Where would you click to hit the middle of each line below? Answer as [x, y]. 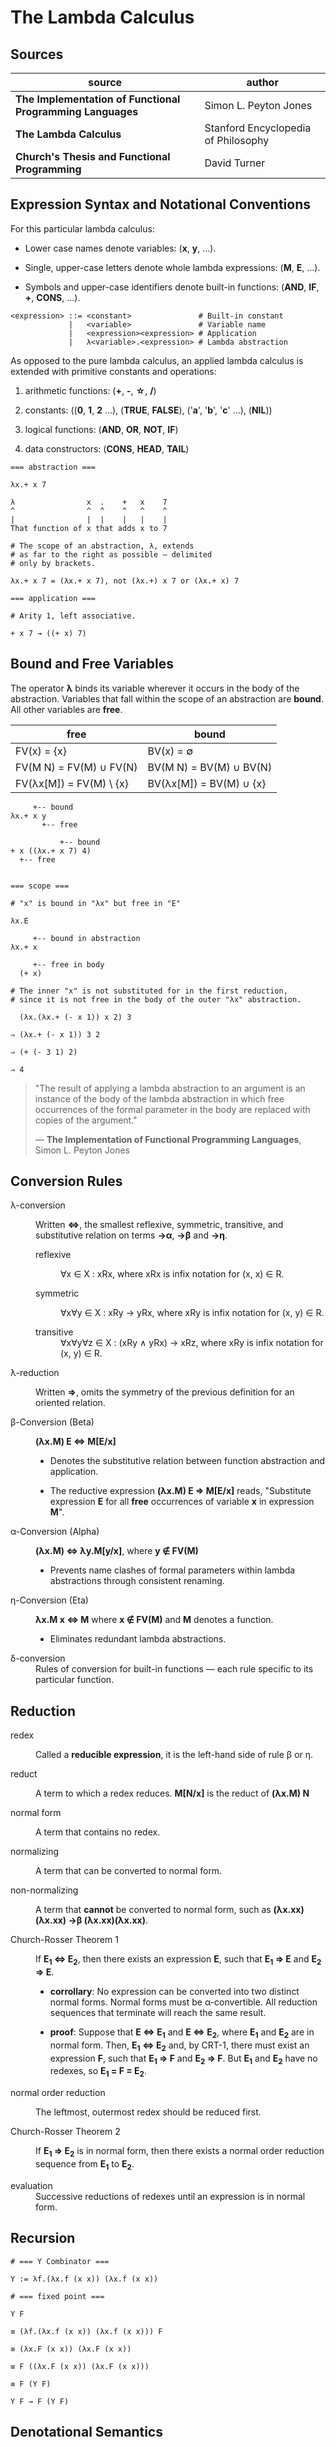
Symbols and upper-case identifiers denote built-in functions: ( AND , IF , [172, 287]
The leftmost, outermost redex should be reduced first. [148, 2112]
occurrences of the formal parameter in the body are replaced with [172, 1109]
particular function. [75, 1680]
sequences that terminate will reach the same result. [158, 2013]
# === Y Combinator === [60, 2261]
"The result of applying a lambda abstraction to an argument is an [170, 1088]
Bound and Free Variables [92, 664]
